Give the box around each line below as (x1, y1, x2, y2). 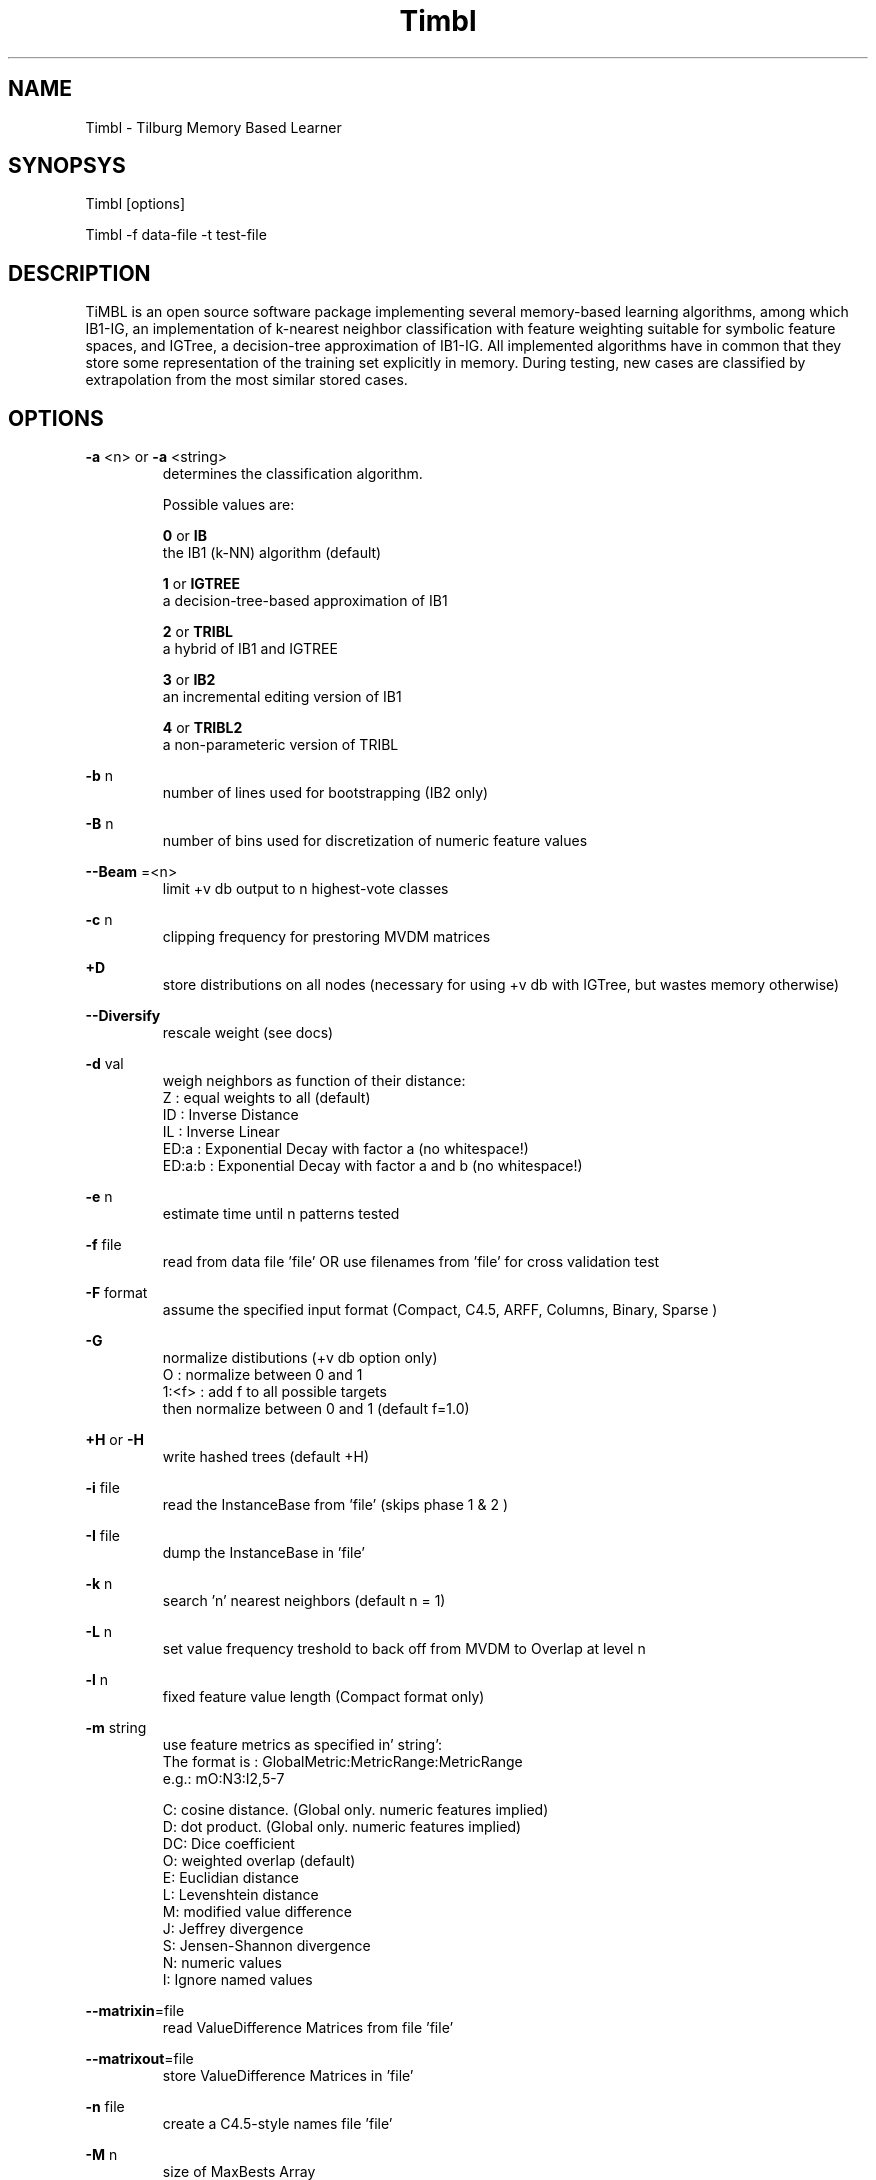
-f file (85, 1236, 122, 1254)
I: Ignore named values (162, 1971, 313, 1989)
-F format (85, 1284, 148, 1302)
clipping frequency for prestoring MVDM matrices (162, 928, 491, 946)
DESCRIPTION (8, 260, 151, 286)
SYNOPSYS (8, 153, 126, 179)
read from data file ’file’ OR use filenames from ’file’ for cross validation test (162, 1253, 660, 1271)
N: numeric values (162, 1954, 282, 1972)
